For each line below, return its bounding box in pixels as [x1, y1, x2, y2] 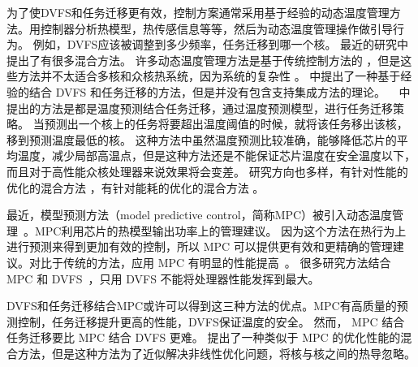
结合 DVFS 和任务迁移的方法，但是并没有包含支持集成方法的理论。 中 [28, 83, 411, 100]
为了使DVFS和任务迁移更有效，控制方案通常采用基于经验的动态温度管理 [6, 4, 390, 20]
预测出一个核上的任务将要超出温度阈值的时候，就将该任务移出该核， [44, 115, 408, 132]
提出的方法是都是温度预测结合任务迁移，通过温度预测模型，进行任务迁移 [6, 99, 393, 116]
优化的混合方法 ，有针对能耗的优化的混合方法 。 [6, 179, 265, 196]
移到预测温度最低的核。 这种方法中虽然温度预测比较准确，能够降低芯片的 [6, 131, 397, 148]
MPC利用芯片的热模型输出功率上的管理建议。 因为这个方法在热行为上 [34, 222, 407, 239]
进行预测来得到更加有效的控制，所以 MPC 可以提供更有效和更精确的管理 [6, 238, 393, 255]
